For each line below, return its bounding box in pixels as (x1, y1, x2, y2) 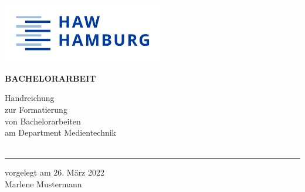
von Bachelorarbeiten (5, 114, 81, 127)
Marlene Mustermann (5, 177, 82, 190)
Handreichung (5, 92, 55, 104)
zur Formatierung (5, 103, 67, 115)
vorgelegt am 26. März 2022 (5, 166, 105, 178)
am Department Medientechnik (5, 126, 117, 139)
